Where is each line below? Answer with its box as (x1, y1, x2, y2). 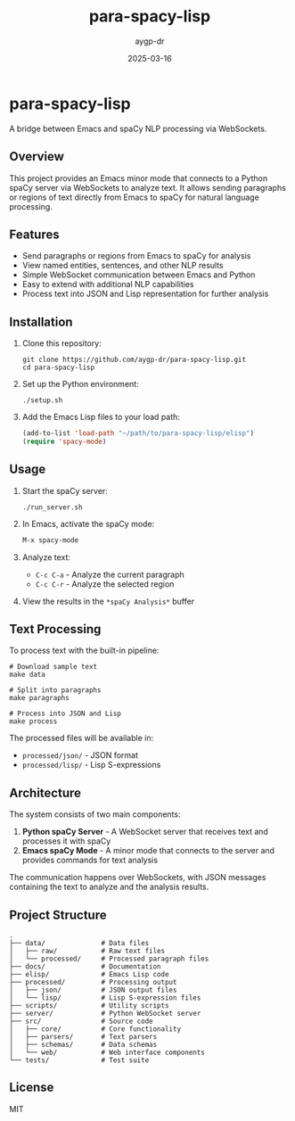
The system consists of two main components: (9, 809, 181, 820)
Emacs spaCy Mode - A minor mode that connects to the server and (21, 845, 275, 856)
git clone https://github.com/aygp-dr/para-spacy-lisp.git (21, 355, 247, 365)
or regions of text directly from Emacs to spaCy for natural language (9, 192, 260, 202)
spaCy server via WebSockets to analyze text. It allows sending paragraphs (9, 182, 287, 193)
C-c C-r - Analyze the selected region (35, 578, 175, 589)
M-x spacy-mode (21, 535, 79, 545)
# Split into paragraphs (9, 686, 102, 695)
